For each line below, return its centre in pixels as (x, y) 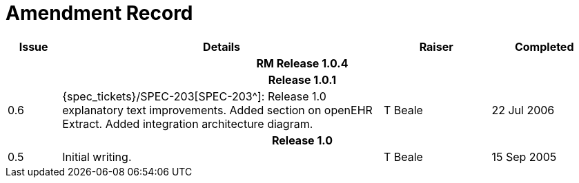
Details (222, 46)
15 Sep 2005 (524, 157)
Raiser (436, 46)
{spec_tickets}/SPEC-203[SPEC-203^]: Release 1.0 (194, 96)
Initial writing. (97, 157)
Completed (544, 46)
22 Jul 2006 (523, 110)
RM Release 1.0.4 (302, 63)
